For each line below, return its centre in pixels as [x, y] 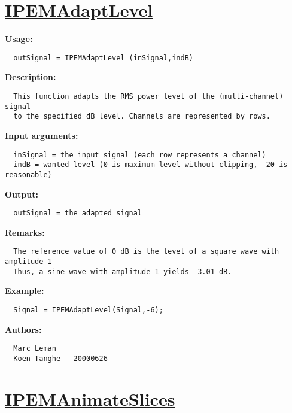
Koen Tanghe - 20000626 [60, 358]
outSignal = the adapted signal [78, 213]
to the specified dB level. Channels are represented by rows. [142, 116]
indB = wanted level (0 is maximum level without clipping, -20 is [150, 165]
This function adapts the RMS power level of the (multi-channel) [148, 96]
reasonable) [28, 174]
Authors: [23, 329]
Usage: [19, 39]
